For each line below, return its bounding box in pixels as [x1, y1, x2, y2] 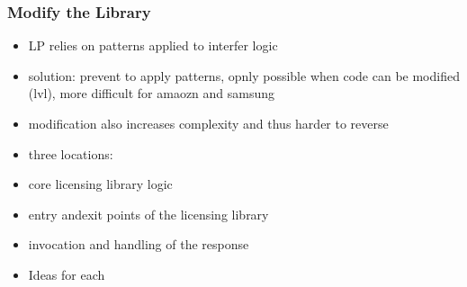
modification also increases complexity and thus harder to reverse [28, 114, 389, 132]
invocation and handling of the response [28, 235, 249, 254]
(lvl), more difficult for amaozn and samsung [28, 84, 275, 103]
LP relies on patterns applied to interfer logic [28, 36, 278, 55]
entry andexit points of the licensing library [28, 204, 269, 223]
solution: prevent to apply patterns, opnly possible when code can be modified [28, 66, 460, 85]
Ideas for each [28, 265, 105, 283]
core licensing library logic [28, 175, 173, 193]
